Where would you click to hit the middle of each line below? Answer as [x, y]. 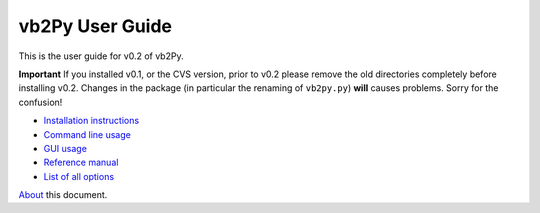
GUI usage [65, 148]
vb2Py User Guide [95, 26]
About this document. [63, 195]
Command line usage [87, 134]
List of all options [79, 176]
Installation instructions [91, 121]
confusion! [40, 102]
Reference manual [81, 162]
